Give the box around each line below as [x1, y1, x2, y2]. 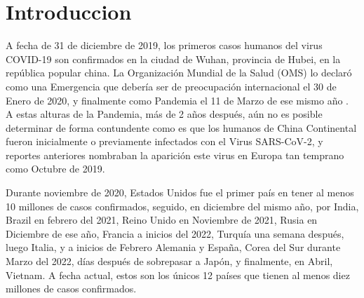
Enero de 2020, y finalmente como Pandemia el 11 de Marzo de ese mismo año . [6, 93, 349, 107]
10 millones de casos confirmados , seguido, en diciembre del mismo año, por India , [6, 198, 359, 213]
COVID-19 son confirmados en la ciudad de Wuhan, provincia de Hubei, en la [6, 51, 341, 66]
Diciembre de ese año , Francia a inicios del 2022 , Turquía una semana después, [6, 226, 344, 241]
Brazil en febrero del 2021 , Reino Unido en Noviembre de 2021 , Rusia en [6, 212, 318, 227]
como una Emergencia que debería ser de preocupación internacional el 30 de [6, 79, 337, 93]
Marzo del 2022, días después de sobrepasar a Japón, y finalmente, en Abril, [6, 254, 333, 269]
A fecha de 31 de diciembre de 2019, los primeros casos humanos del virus [6, 38, 323, 53]
